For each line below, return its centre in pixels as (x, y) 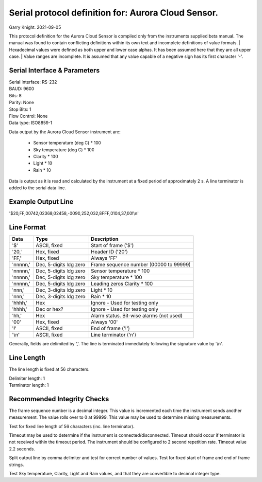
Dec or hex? (49, 309)
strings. (16, 464)
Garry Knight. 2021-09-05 (35, 27)
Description (105, 239)
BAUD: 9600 (22, 89)
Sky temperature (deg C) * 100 (64, 150)
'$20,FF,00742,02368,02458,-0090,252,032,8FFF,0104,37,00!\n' (74, 214)
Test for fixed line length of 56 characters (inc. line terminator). (72, 426)
